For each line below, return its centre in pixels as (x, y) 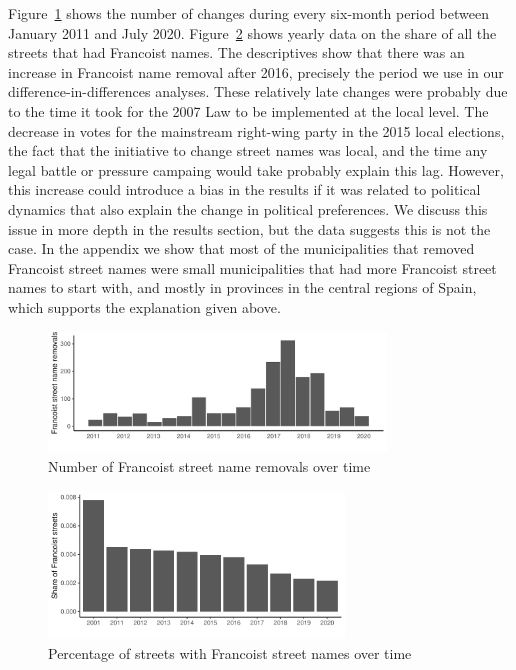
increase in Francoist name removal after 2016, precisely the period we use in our (256, 71)
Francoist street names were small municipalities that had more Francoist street (252, 267)
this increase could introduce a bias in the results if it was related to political (244, 189)
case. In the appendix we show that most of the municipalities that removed (241, 248)
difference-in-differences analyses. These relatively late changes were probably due (258, 91)
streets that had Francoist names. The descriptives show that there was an (236, 52)
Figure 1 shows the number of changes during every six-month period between (248, 13)
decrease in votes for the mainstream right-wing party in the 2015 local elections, (256, 130)
